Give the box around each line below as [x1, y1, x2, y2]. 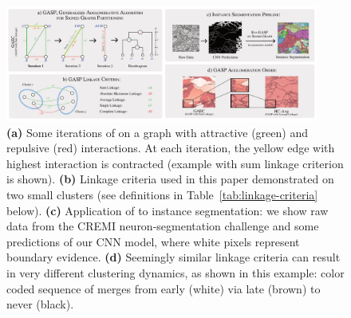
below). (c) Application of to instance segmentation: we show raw [6, 202, 329, 218]
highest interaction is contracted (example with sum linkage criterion [6, 155, 344, 171]
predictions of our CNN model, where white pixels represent [6, 233, 300, 249]
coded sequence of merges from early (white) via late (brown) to [6, 280, 321, 296]
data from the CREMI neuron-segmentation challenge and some [6, 218, 319, 234]
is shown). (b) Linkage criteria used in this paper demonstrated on [6, 171, 334, 187]
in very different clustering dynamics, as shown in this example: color [6, 264, 345, 281]
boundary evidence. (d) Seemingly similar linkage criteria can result [6, 249, 341, 265]
